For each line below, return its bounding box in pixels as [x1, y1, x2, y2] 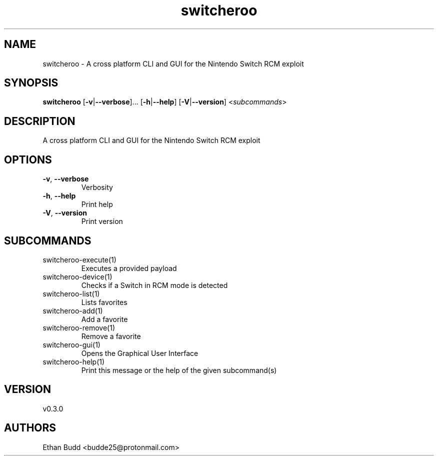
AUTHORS [4, 421, 56, 434]
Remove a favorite [81, 331, 141, 340]
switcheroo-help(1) [42, 357, 105, 366]
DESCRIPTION [4, 114, 75, 127]
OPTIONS [4, 153, 52, 166]
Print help [81, 200, 113, 209]
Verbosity [81, 183, 113, 192]
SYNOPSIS [4, 76, 58, 89]
